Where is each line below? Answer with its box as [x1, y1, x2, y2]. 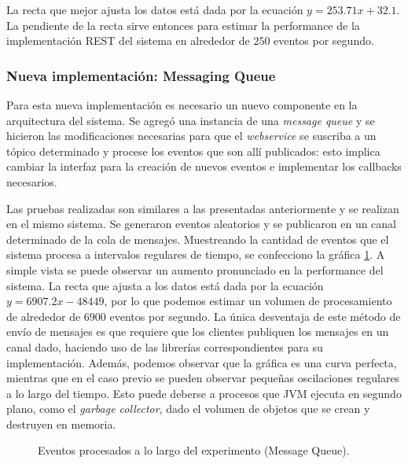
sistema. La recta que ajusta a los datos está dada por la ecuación [6, 277, 324, 293]
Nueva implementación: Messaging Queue [6, 65, 276, 85]
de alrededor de [6, 307, 81, 324]
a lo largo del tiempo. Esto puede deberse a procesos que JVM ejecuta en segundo [6, 385, 402, 401]
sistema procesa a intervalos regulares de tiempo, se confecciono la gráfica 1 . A [6, 246, 385, 263]
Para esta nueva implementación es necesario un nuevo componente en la [6, 97, 358, 112]
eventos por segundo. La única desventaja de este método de [109, 307, 401, 324]
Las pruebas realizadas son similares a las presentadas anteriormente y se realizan [6, 200, 399, 216]
